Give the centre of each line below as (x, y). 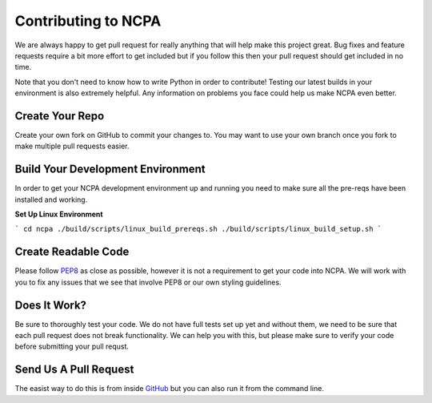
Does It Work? (51, 305)
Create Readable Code (72, 252)
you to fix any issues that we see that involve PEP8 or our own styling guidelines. (148, 282)
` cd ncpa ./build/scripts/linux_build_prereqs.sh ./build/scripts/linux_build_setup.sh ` (198, 229)
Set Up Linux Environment (59, 214)
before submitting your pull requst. (72, 347)
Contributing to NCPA (88, 21)
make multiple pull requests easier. (72, 146)
